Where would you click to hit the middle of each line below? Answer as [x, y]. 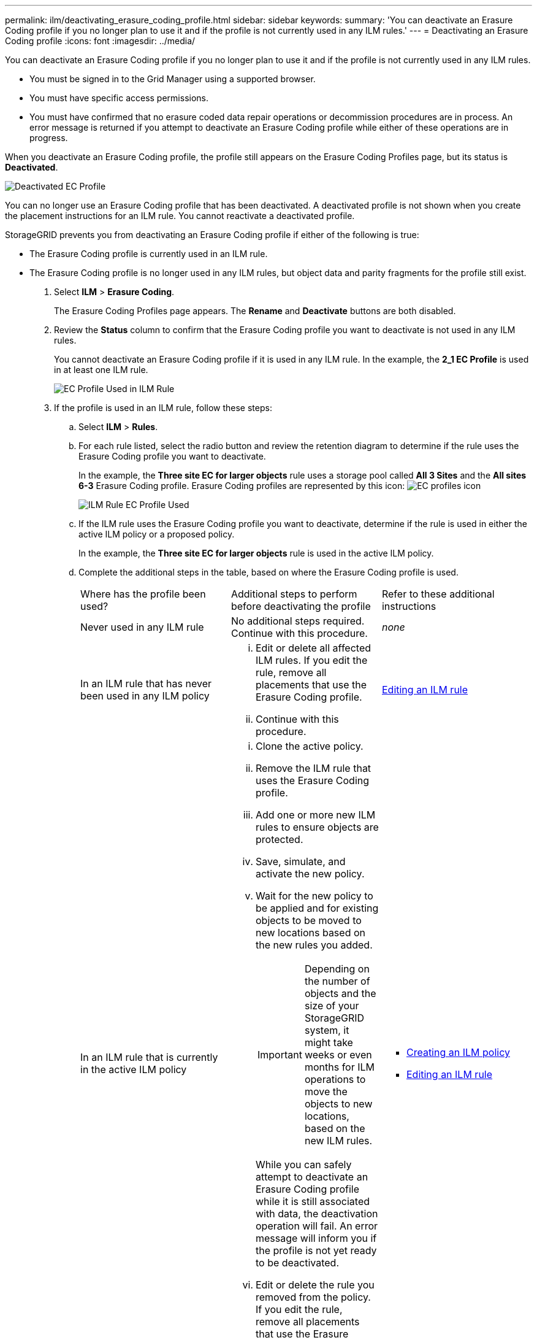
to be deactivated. [297, 1263]
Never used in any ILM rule [142, 627]
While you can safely [303, 1165]
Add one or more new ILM [315, 815]
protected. [279, 839]
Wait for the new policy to [314, 896]
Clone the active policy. [309, 746]
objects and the [340, 993]
